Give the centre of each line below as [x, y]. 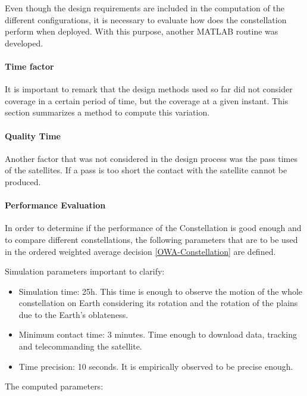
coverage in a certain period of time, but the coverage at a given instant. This [147, 100]
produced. [23, 181]
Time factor [29, 66]
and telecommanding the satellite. [80, 346]
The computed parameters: [54, 386]
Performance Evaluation [55, 205]
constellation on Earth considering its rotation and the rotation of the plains [158, 303]
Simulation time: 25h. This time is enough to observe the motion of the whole [161, 291]
